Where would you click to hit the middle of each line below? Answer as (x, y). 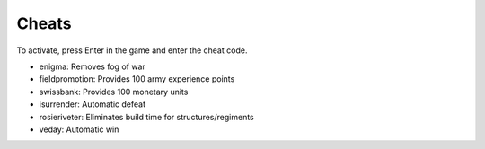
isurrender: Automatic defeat (93, 104)
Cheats (44, 23)
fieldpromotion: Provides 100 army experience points (137, 79)
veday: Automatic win (79, 129)
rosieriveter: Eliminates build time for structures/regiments (147, 117)
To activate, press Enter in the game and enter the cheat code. (132, 50)
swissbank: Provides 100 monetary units (114, 92)
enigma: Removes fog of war (92, 66)
